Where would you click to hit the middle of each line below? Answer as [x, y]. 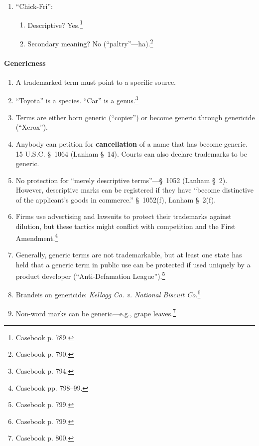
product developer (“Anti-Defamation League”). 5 [90, 275]
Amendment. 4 [37, 237]
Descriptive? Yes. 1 [55, 24]
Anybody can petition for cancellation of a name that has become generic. [131, 143]
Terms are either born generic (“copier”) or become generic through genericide [135, 117]
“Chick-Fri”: [34, 6]
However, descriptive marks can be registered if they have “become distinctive [135, 190]
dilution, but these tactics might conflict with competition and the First [126, 226]
